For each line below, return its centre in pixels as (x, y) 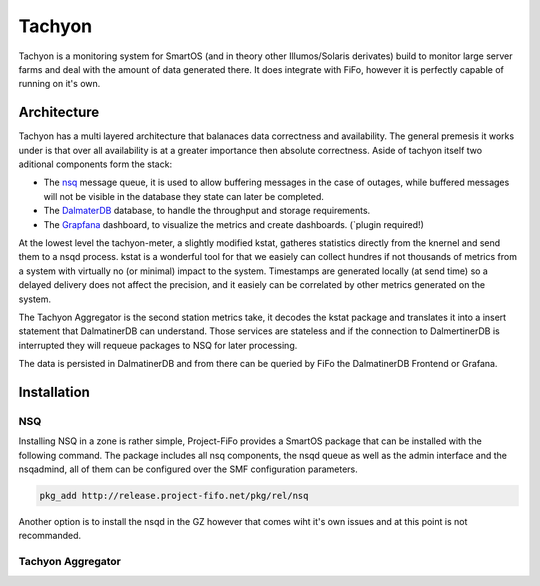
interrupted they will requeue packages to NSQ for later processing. (158, 345)
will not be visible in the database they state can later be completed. (184, 196)
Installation (54, 391)
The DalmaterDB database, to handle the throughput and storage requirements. (207, 211)
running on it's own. (59, 84)
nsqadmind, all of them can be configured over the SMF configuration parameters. (188, 469)
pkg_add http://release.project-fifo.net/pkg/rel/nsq (174, 496)
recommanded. (50, 536)
